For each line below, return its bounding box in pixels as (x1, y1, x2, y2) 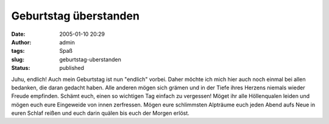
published (59, 64, 85, 72)
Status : (11, 64, 30, 72)
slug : (11, 55, 24, 63)
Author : (11, 38, 32, 46)
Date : (11, 30, 26, 38)
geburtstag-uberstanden (59, 55, 121, 63)
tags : (11, 47, 25, 55)
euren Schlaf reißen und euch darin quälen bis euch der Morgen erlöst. (11, 109, 190, 117)
